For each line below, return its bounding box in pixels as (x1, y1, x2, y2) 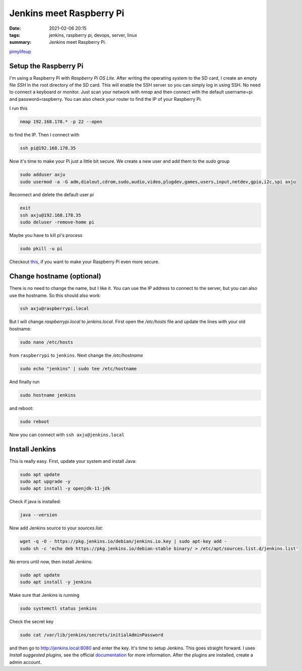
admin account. (9, 659, 42, 665)
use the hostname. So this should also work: (9, 292, 101, 298)
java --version (20, 512, 57, 518)
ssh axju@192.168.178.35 (20, 212, 82, 218)
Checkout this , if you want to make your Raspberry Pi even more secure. (9, 259, 160, 265)
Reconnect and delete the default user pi (9, 192, 94, 198)
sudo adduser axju (20, 172, 65, 177)
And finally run (9, 379, 40, 385)
